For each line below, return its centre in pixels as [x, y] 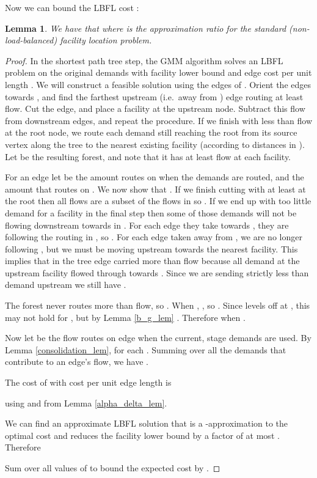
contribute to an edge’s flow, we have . [77, 362]
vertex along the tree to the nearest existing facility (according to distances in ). [155, 144]
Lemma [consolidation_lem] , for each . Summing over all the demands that [146, 349]
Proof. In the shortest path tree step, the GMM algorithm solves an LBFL [144, 60]
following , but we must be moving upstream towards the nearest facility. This [151, 248]
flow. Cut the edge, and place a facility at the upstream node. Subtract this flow [155, 108]
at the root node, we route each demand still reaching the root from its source [151, 132]
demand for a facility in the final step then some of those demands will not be [151, 212]
